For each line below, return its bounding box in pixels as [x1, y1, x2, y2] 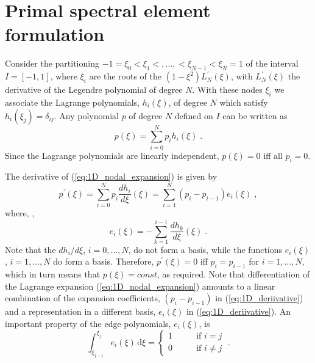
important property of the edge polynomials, [5, 317, 171, 330]
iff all [263, 148, 283, 161]
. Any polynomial [54, 109, 119, 122]
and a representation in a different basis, [5, 305, 156, 318]
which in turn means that [5, 268, 101, 280]
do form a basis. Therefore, [53, 255, 154, 268]
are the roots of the [89, 70, 162, 82]
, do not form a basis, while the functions [128, 243, 283, 255]
